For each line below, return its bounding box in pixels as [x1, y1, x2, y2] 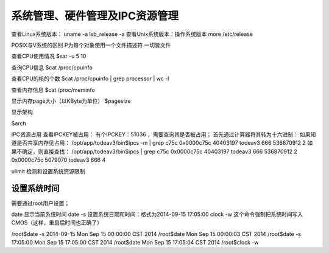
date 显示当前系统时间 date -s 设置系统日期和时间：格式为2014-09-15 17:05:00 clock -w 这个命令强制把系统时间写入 [11, 210, 303, 218]
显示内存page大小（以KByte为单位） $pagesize [11, 97, 131, 105]
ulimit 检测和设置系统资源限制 [11, 167, 85, 175]
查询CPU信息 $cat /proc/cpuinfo [11, 64, 93, 71]
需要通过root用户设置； [11, 199, 70, 207]
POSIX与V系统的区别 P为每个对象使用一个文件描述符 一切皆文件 [11, 41, 171, 49]
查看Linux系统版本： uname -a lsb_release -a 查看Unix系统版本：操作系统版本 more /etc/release [11, 30, 253, 38]
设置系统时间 [11, 183, 60, 194]
